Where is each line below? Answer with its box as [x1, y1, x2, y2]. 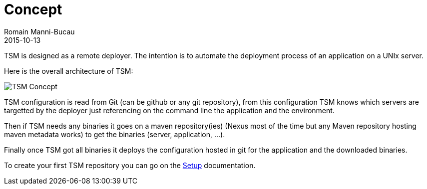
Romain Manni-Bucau [4, 27, 75, 36]
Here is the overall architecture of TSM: [4, 66, 133, 75]
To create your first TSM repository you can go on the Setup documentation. [4, 161, 256, 170]
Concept [4, 1, 62, 18]
